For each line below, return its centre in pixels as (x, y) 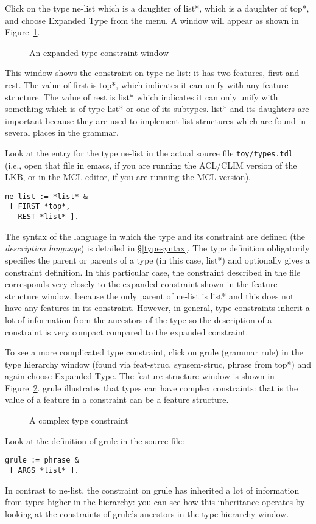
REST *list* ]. (48, 217)
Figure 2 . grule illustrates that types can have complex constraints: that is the (152, 387)
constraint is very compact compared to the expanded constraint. (127, 331)
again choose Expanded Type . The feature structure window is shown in (140, 376)
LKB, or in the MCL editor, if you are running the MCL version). (128, 177)
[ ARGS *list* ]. (44, 470)
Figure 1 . (23, 32)
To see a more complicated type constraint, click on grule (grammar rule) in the (154, 352)
